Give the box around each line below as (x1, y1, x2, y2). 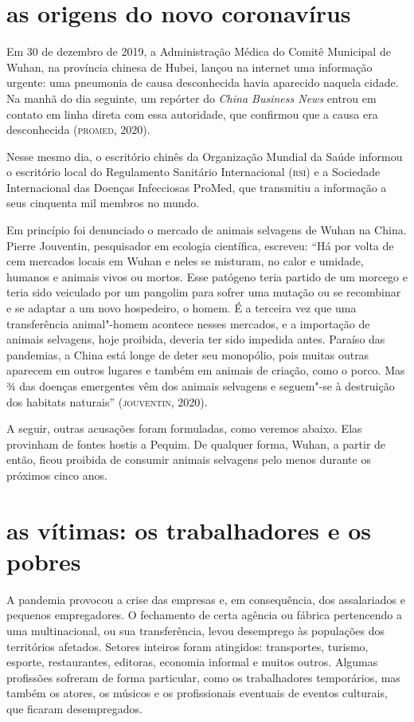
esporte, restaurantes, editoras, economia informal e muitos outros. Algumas (6, 653, 378, 670)
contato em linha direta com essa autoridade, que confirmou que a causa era (6, 105, 378, 122)
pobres (6, 544, 81, 577)
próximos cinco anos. (6, 466, 107, 483)
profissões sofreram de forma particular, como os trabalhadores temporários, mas (6, 669, 400, 685)
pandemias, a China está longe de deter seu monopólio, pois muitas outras (6, 346, 369, 363)
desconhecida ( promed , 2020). (6, 121, 150, 138)
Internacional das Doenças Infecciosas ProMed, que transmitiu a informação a (6, 179, 387, 195)
